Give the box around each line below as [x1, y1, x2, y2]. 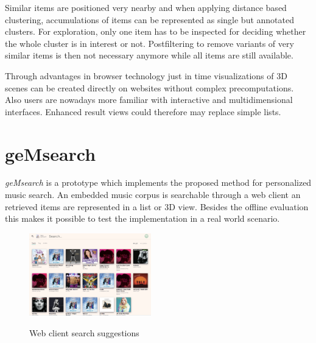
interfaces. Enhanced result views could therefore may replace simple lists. [5, 105, 281, 118]
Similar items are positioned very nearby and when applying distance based [5, 1, 287, 13]
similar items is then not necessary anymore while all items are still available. [5, 49, 293, 62]
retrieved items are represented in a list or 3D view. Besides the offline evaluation [5, 200, 309, 213]
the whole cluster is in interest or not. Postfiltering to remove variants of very [5, 37, 294, 49]
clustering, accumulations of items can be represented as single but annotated [5, 13, 295, 26]
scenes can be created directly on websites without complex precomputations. [5, 81, 294, 94]
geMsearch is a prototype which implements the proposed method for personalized [5, 176, 312, 189]
